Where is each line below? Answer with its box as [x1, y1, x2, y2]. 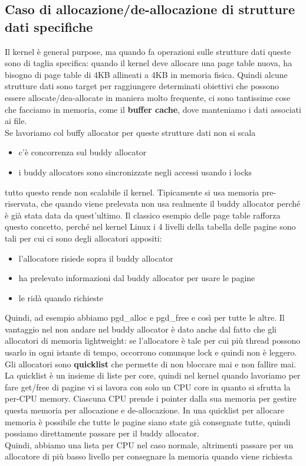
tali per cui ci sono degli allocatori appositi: [5, 232, 162, 244]
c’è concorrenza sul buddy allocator [18, 146, 147, 158]
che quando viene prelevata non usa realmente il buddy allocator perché [41, 197, 301, 210]
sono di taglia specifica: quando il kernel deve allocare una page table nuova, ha [5, 57, 292, 69]
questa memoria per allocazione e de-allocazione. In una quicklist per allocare [5, 404, 284, 416]
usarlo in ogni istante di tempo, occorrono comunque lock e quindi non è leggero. [5, 346, 297, 359]
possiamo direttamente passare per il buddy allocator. [5, 427, 199, 439]
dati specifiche [5, 17, 93, 35]
